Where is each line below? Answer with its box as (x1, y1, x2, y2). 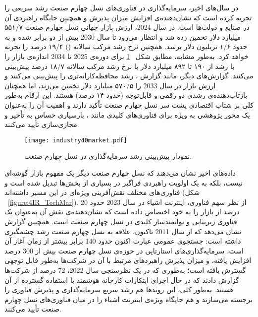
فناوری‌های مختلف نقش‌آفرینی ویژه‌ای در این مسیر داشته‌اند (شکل (4, 187, 200, 197)
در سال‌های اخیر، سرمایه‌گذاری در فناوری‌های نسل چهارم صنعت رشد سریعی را (4, 2, 239, 12)
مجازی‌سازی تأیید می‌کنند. (4, 119, 79, 129)
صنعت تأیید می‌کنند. (4, 304, 62, 314)
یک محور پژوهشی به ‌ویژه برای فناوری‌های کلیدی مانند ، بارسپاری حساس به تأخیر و (4, 109, 250, 120)
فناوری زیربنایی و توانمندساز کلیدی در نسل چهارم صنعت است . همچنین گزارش (4, 216, 237, 226)
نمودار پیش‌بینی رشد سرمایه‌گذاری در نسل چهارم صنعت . (24, 151, 192, 161)
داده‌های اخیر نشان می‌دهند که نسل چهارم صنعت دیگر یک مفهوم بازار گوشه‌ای (4, 167, 236, 178)
